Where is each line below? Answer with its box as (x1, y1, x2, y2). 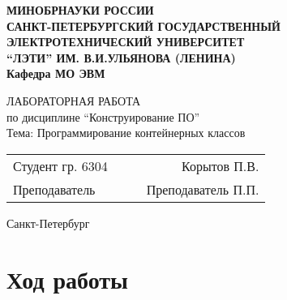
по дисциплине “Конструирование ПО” (6, 108, 200, 125)
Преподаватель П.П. (146, 179, 259, 199)
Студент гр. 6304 (13, 156, 108, 175)
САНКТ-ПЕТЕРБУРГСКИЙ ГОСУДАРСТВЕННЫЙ (6, 17, 281, 34)
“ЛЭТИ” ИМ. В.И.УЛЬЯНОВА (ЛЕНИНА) (6, 49, 236, 66)
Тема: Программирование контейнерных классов (6, 124, 246, 141)
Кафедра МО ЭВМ (6, 65, 105, 82)
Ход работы (6, 262, 128, 295)
